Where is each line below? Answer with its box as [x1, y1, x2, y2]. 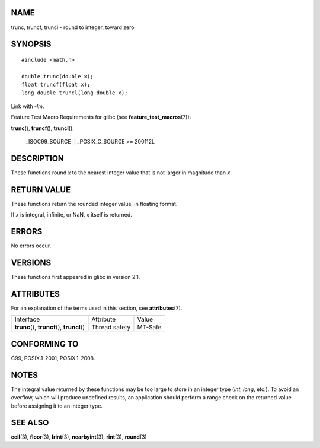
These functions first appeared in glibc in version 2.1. [11, 274, 140, 281]
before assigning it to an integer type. [11, 402, 103, 409]
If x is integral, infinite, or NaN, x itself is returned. [11, 211, 133, 218]
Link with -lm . [11, 103, 44, 110]
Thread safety [91, 323, 131, 332]
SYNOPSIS [11, 39, 52, 49]
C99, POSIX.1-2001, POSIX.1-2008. [11, 354, 95, 361]
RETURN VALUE [11, 185, 71, 195]
